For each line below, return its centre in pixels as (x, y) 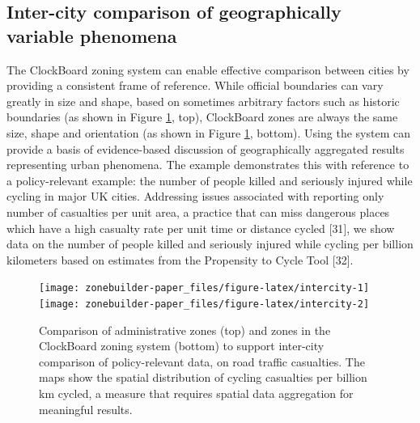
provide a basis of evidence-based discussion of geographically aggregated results (206, 148)
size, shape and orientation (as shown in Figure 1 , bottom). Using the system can (208, 132)
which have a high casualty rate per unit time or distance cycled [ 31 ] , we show (201, 228)
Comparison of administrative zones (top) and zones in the (185, 330)
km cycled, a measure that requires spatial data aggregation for (196, 393)
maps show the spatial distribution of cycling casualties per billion (203, 377)
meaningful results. (86, 409)
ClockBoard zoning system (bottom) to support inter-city (182, 346)
